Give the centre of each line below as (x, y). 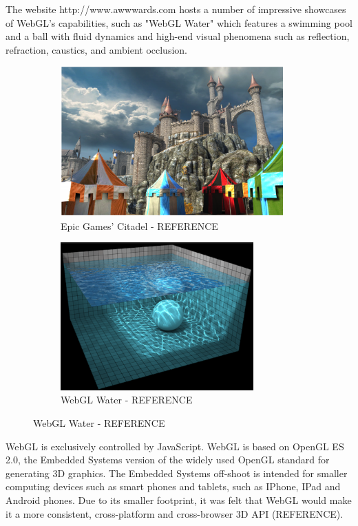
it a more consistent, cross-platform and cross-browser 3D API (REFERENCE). (175, 513)
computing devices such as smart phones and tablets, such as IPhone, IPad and (173, 486)
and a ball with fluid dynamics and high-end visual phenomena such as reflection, (178, 36)
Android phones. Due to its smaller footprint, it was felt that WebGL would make (179, 500)
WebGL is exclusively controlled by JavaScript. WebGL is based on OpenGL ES (175, 446)
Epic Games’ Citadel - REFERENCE (139, 225)
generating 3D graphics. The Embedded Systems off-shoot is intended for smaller (177, 473)
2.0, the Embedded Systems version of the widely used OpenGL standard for (168, 460)
